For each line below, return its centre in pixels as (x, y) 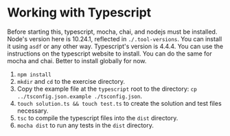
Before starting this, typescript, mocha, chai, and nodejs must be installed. (112, 32)
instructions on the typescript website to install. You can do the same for (110, 54)
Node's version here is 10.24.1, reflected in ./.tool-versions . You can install (115, 38)
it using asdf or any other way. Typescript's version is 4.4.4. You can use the (115, 46)
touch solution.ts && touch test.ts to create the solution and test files (119, 103)
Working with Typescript (79, 13)
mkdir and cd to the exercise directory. (71, 81)
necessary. (33, 111)
